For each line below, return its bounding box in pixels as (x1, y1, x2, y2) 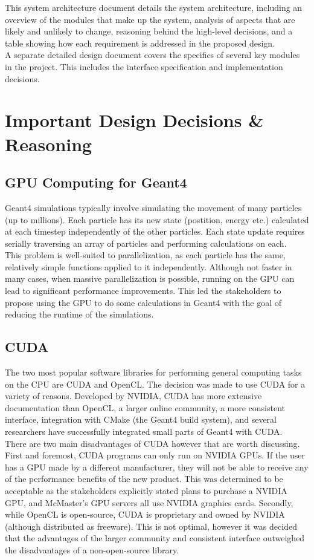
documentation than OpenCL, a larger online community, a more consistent (5, 401, 286, 414)
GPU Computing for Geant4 (5, 173, 187, 192)
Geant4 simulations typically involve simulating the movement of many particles (5, 201, 302, 213)
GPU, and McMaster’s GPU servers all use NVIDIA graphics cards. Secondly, (5, 496, 293, 509)
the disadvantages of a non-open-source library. (5, 543, 179, 556)
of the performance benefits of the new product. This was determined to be (5, 472, 283, 485)
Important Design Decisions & (5, 108, 264, 132)
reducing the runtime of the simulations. (5, 308, 154, 321)
